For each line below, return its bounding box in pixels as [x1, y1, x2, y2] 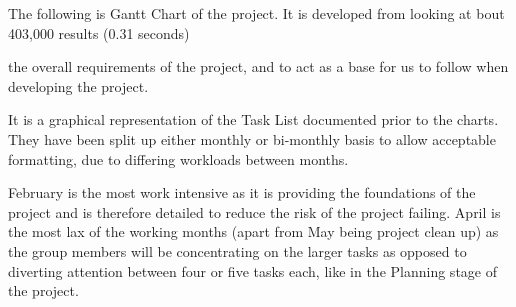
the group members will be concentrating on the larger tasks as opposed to [8, 240, 467, 261]
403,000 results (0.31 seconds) [8, 22, 190, 43]
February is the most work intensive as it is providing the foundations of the [8, 182, 476, 203]
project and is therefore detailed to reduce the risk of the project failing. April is [8, 201, 501, 222]
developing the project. [8, 75, 149, 96]
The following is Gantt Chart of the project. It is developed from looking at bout [8, 3, 505, 23]
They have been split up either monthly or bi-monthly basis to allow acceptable [8, 128, 496, 149]
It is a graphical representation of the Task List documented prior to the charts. [8, 109, 499, 130]
